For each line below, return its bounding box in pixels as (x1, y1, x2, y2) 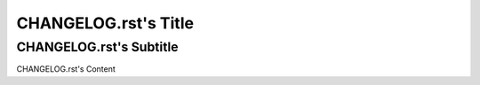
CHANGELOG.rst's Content (16, 64, 116, 74)
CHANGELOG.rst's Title (16, 13, 195, 33)
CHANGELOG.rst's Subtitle (16, 39, 179, 55)
